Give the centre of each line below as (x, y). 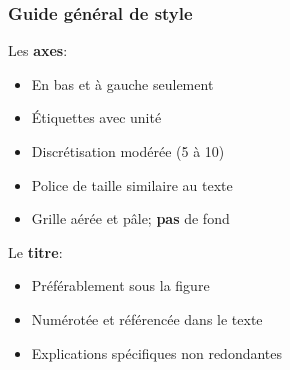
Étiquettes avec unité (96, 117)
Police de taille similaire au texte (132, 184)
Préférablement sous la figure (120, 285)
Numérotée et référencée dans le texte (147, 318)
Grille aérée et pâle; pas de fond (130, 218)
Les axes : (38, 50)
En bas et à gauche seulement (122, 83)
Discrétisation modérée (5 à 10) (128, 151)
